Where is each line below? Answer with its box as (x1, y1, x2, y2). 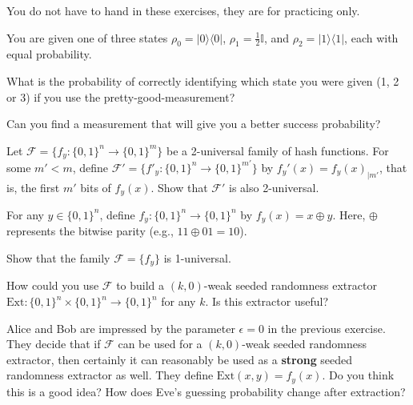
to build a (116, 277, 165, 294)
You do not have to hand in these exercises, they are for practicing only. (6, 2, 360, 18)
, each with (344, 29, 399, 46)
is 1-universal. (163, 250, 231, 267)
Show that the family (6, 250, 110, 267)
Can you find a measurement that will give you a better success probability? (6, 115, 381, 132)
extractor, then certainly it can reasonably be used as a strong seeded (6, 351, 353, 367)
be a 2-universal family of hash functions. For (166, 142, 389, 158)
